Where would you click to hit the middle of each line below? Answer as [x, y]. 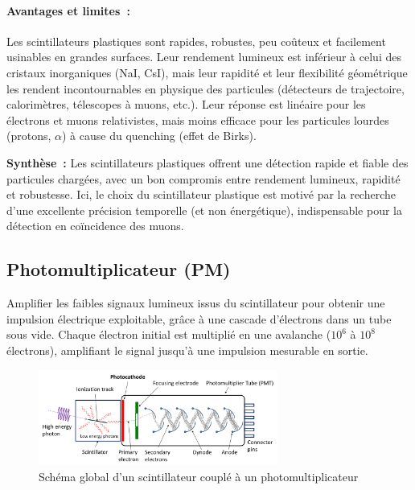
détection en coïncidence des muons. [95, 226]
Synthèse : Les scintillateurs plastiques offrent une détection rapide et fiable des [207, 162]
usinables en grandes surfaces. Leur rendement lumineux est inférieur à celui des [204, 57]
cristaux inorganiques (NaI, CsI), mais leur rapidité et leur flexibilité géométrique [207, 72]
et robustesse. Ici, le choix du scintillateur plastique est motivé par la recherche [201, 194]
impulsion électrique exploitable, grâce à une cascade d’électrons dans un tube [199, 318]
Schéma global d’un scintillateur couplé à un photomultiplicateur [199, 476]
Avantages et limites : [68, 10]
